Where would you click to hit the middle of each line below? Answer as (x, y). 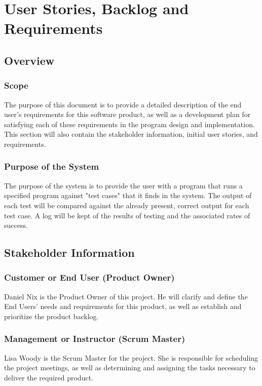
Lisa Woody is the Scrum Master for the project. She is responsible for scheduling (131, 357)
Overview (29, 60)
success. (16, 225)
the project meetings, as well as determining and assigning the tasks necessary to (130, 368)
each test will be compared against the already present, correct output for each (127, 205)
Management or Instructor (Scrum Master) (95, 339)
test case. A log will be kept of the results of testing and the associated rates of (127, 215)
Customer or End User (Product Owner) (89, 277)
